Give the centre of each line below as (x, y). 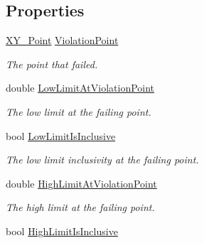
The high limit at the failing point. (80, 207)
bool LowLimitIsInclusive (61, 135)
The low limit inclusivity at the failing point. (102, 160)
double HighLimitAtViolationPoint (81, 183)
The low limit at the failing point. (79, 111)
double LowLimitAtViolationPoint (80, 88)
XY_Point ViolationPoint (62, 40)
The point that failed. (52, 64)
